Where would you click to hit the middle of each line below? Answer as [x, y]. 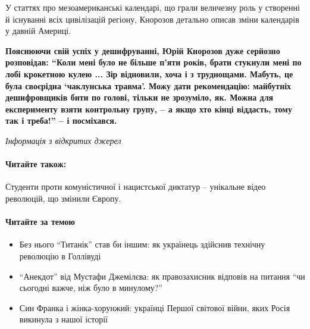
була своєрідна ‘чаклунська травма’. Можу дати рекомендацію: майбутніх [148, 85]
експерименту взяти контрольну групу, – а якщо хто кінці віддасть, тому [149, 109]
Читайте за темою [40, 222]
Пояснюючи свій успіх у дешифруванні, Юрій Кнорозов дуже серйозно [143, 50]
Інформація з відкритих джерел [63, 140]
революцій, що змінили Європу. [63, 198]
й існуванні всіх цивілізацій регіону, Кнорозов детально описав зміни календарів [152, 19]
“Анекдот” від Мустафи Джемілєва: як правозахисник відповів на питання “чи [162, 276]
